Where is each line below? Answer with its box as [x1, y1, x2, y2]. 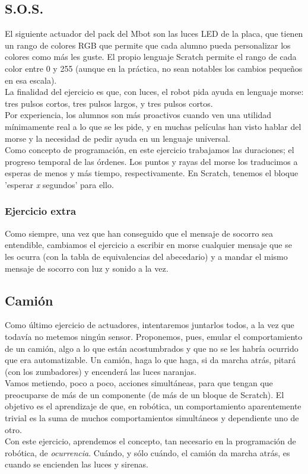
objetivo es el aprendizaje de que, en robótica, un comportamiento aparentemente [5, 400, 301, 412]
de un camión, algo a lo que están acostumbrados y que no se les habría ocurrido [5, 342, 299, 354]
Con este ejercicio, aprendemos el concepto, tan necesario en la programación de [5, 435, 296, 447]
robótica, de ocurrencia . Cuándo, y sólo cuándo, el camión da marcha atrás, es [5, 446, 290, 459]
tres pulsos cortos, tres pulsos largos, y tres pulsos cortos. [5, 97, 213, 109]
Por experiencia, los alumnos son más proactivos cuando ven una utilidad [5, 109, 272, 121]
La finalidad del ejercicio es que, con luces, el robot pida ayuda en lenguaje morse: [5, 85, 304, 98]
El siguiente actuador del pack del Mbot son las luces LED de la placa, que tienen [5, 27, 303, 40]
